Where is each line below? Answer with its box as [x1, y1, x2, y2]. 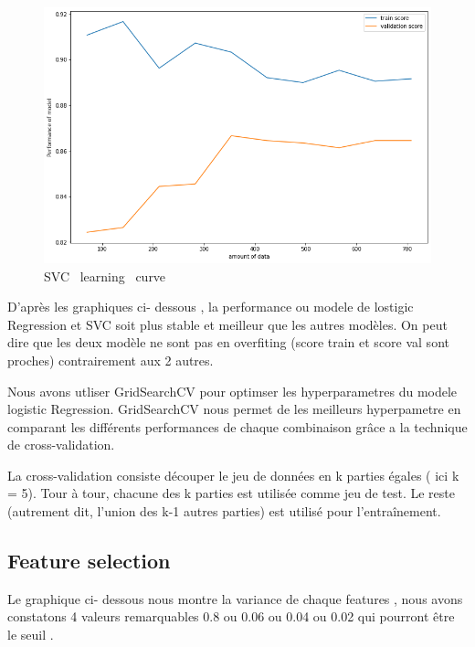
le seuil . [7, 625, 54, 644]
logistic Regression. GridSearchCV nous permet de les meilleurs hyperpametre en [7, 399, 461, 419]
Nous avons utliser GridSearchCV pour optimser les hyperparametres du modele [7, 381, 458, 400]
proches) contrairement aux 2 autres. [7, 350, 214, 369]
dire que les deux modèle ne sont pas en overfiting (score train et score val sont [7, 333, 449, 352]
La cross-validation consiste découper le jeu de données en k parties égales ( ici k [7, 465, 459, 484]
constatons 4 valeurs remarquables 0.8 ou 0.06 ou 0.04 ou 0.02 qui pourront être [7, 607, 455, 626]
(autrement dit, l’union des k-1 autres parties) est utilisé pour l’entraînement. [7, 502, 441, 521]
